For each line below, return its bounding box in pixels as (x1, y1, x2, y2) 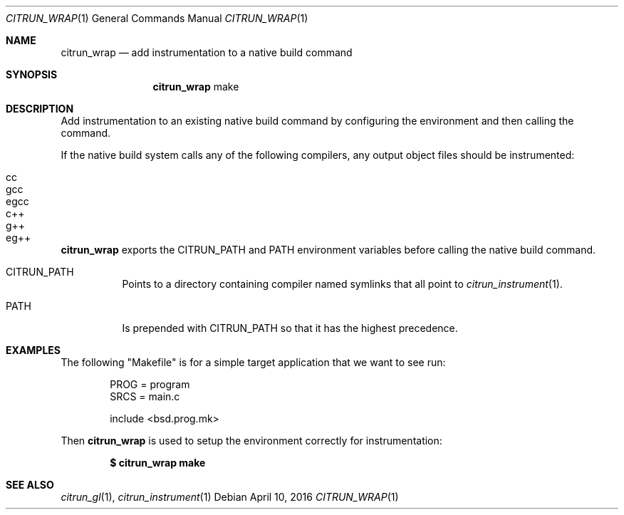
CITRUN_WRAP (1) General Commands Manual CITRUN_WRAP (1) (6, 12, 308, 24)
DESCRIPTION (6, 103, 74, 115)
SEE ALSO (6, 479, 54, 491)
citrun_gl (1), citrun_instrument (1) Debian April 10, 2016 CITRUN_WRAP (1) (61, 491, 399, 503)
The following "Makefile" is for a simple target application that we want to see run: (61, 356, 446, 368)
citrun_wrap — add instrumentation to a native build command (61, 46, 353, 58)
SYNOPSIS (6, 68, 58, 80)
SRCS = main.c (110, 390, 180, 402)
